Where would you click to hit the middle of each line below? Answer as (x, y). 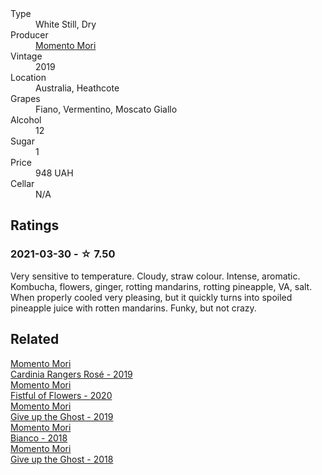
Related (35, 339)
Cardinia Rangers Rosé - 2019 (71, 374)
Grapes (25, 98)
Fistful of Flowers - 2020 (61, 395)
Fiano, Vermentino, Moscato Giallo (106, 109)
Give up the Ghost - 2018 (62, 459)
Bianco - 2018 (39, 438)
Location (28, 77)
